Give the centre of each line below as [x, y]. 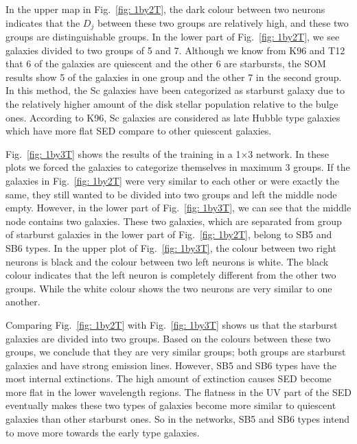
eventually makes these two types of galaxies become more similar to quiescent [171, 405]
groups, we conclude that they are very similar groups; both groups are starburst [176, 352]
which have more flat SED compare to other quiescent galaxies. [139, 131]
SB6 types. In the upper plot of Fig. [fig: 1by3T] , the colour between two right [171, 247]
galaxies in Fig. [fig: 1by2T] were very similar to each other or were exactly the [172, 180]
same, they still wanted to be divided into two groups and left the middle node [171, 194]
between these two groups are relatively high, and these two [223, 22]
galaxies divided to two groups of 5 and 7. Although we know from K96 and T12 [175, 50]
